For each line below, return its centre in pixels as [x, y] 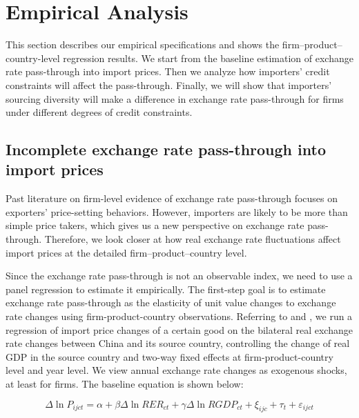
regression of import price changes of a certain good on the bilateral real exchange [179, 329]
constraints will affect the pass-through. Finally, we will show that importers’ [169, 84]
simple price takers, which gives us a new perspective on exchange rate [155, 225]
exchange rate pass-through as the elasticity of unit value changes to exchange [171, 302]
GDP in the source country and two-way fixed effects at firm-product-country [169, 356]
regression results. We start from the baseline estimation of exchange [208, 58]
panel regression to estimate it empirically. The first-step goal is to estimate [166, 289]
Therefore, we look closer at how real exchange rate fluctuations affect [193, 239]
